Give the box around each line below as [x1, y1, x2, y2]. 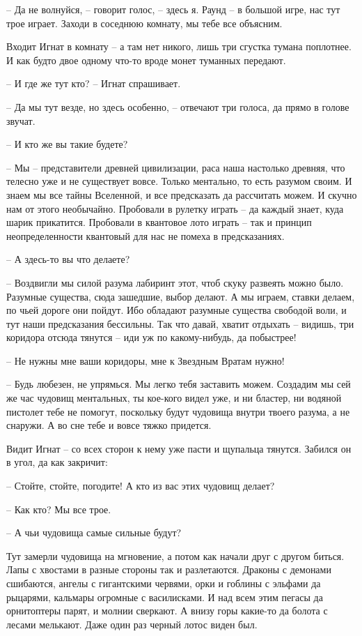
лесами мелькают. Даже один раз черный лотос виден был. [6, 616, 258, 631]
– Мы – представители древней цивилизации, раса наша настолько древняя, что [6, 160, 345, 174]
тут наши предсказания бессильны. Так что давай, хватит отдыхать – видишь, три [6, 316, 354, 331]
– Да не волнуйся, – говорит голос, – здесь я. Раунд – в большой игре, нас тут [6, 2, 340, 16]
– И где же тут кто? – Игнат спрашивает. [6, 76, 181, 91]
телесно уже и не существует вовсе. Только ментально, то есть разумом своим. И [6, 174, 352, 188]
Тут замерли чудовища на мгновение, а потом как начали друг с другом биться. [6, 548, 345, 563]
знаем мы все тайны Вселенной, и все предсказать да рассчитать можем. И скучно [6, 187, 357, 202]
